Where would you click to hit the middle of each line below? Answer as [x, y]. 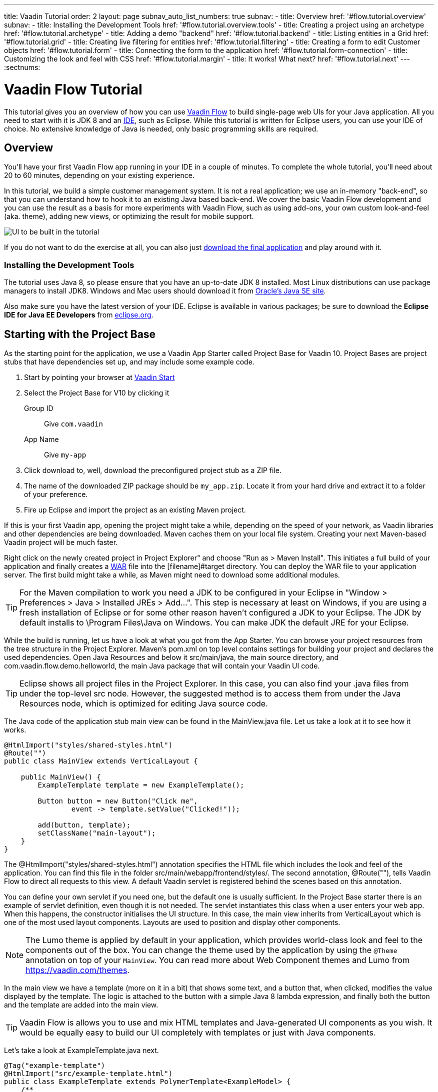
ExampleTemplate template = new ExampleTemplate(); [141, 785]
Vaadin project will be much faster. [61, 542]
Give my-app [65, 454]
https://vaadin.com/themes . [77, 970]
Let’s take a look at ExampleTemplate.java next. [81, 1050]
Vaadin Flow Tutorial [73, 89]
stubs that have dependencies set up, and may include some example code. [129, 361]
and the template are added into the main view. [81, 1004]
